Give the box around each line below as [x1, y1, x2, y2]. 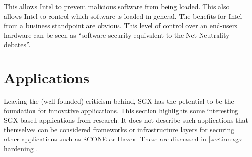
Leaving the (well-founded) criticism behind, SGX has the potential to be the [4, 96, 234, 106]
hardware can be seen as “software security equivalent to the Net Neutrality [4, 30, 230, 40]
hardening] [4, 143, 35, 154]
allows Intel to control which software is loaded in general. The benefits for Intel [4, 11, 242, 21]
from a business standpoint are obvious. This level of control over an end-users [4, 20, 237, 31]
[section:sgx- [208, 134, 245, 144]
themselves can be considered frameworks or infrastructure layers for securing [4, 124, 235, 134]
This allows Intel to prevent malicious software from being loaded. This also [4, 1, 230, 11]
